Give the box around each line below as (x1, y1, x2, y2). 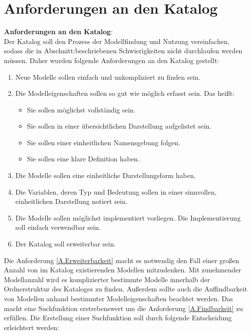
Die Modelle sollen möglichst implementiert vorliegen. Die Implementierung (15, 212, 241, 223)
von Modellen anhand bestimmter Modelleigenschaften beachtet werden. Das (4, 293, 233, 303)
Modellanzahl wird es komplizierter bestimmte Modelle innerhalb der (4, 274, 210, 284)
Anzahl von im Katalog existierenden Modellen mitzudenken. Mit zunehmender (4, 265, 241, 275)
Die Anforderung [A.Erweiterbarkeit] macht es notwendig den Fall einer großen (4, 255, 239, 265)
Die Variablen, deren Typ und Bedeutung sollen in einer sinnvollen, (15, 186, 217, 197)
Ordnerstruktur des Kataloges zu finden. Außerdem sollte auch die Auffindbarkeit (4, 284, 248, 294)
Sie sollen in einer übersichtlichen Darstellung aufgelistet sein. (27, 121, 212, 131)
